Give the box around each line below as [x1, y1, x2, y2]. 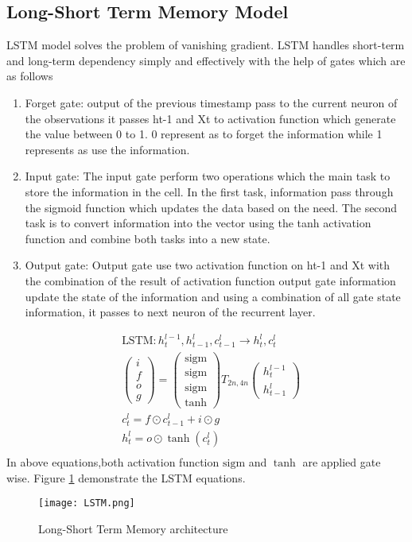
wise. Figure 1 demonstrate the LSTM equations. [6, 469, 246, 486]
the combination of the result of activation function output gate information [25, 272, 396, 288]
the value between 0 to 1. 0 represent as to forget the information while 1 [25, 126, 383, 142]
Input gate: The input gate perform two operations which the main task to [25, 168, 391, 184]
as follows [6, 68, 53, 84]
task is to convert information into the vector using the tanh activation [25, 215, 371, 231]
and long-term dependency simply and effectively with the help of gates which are [6, 52, 406, 68]
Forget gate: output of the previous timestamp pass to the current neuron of [25, 94, 398, 110]
